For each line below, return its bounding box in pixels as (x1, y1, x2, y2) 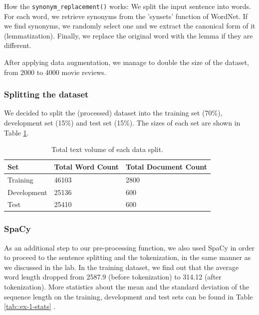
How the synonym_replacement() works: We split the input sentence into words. (4, 1, 251, 11)
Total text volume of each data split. (51, 144, 164, 154)
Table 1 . (4, 127, 29, 137)
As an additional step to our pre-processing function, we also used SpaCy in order (4, 242, 255, 252)
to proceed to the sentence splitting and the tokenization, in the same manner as (4, 252, 251, 262)
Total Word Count (54, 161, 119, 171)
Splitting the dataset (4, 88, 89, 100)
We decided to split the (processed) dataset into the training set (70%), (4, 107, 223, 118)
